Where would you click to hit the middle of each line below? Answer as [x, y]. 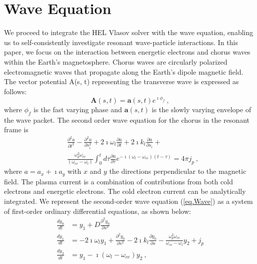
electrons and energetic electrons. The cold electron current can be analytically [125, 191]
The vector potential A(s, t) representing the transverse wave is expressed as [121, 81]
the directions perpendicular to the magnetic [178, 171]
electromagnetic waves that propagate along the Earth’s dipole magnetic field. [124, 71]
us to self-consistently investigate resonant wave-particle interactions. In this [121, 42]
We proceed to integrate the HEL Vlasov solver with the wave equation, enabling [129, 32]
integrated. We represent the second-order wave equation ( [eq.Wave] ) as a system [128, 201]
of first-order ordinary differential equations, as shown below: [98, 211]
